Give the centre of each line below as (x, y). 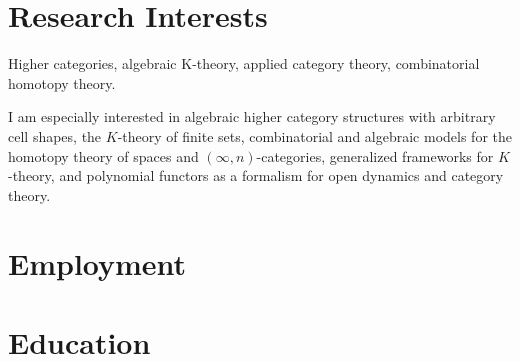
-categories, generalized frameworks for (375, 155)
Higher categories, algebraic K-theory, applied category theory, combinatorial (244, 63)
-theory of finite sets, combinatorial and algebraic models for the (314, 135)
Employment (97, 263)
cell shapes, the (55, 135)
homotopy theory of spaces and (103, 155)
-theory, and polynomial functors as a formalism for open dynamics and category (256, 175)
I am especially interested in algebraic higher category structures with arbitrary (252, 116)
